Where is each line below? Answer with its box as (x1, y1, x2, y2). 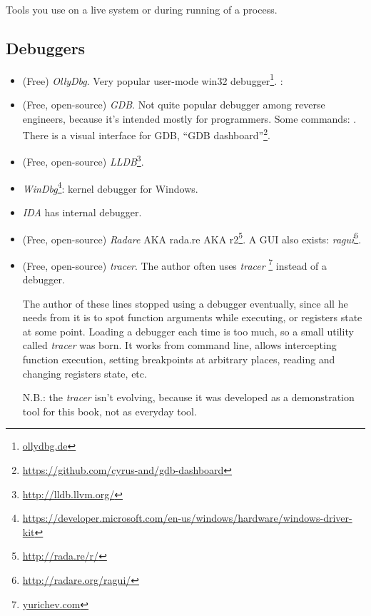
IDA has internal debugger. (22, 204, 142, 219)
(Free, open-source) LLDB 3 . (22, 152, 144, 169)
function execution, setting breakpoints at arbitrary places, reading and (22, 352, 335, 367)
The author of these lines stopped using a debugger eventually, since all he (22, 296, 348, 310)
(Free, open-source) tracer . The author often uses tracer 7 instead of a (22, 256, 327, 273)
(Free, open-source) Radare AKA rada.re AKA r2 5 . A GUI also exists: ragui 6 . (22, 229, 362, 246)
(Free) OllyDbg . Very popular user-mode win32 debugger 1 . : (22, 71, 283, 88)
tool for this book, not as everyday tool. (22, 403, 197, 418)
